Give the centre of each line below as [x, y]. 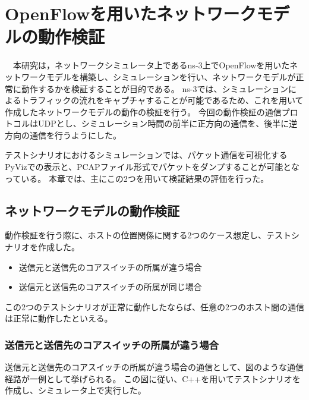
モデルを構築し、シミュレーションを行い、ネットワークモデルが [171, 76]
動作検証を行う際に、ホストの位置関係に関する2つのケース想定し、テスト [148, 235]
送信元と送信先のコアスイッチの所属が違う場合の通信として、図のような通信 [154, 367]
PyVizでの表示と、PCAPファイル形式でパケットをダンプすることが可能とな [152, 167]
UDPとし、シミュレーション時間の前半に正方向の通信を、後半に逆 [168, 123]
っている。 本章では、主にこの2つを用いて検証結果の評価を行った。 [137, 178]
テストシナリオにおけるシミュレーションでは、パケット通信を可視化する [146, 155]
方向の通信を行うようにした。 [63, 135]
